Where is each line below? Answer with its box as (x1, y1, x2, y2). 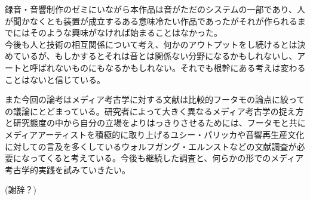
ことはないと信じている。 (5, 73, 105, 85)
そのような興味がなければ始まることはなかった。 (29, 26, 222, 39)
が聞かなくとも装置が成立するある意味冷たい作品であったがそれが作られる (5, 14, 297, 27)
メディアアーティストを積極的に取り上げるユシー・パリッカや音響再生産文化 (5, 128, 305, 140)
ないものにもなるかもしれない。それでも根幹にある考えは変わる (54, 61, 306, 73)
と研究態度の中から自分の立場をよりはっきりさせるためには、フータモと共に (5, 116, 306, 129)
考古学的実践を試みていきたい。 (5, 163, 130, 176)
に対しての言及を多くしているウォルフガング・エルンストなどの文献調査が (5, 140, 297, 152)
